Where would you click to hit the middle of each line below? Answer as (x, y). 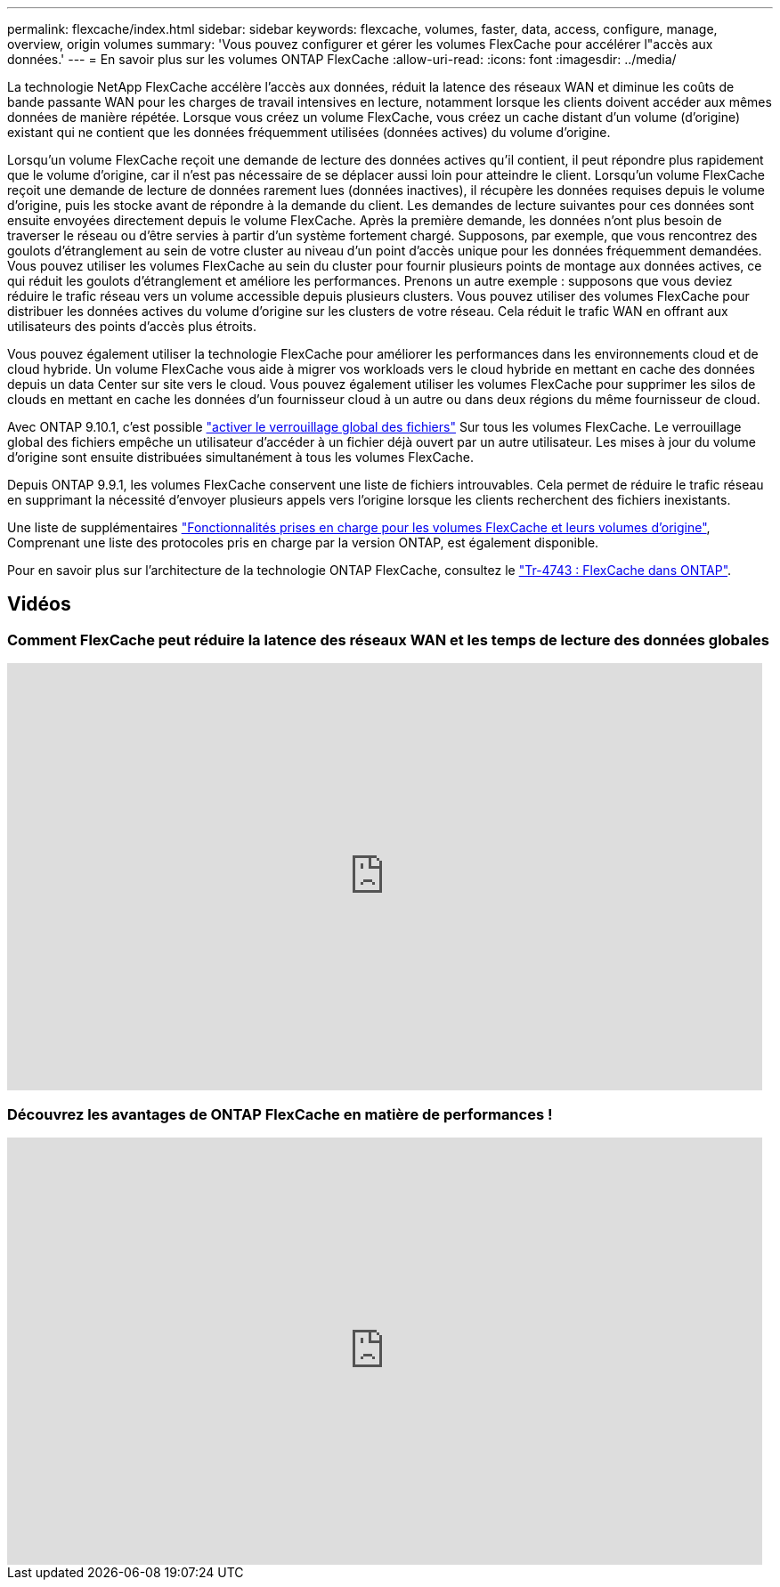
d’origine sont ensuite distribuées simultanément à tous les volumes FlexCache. (241, 457)
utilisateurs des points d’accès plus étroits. (132, 326)
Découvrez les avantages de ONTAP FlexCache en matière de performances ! (280, 1114)
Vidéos (39, 604)
